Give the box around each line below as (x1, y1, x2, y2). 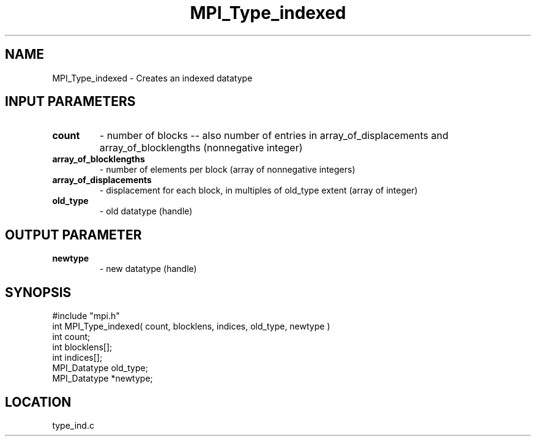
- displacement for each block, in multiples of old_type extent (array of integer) (99, 185, 418, 196)
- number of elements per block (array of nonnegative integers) (99, 164, 355, 175)
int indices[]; (52, 352, 103, 363)
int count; (52, 331, 91, 342)
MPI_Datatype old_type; (52, 363, 148, 374)
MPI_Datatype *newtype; (52, 373, 153, 384)
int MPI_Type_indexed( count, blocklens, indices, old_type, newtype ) (52, 321, 330, 332)
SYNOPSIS (5, 284, 72, 300)
